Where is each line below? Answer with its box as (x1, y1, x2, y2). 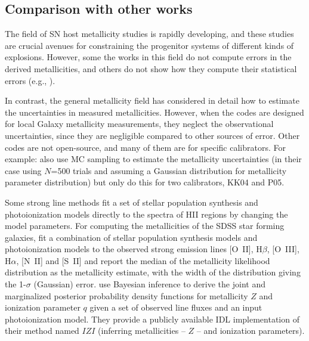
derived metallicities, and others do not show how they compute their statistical (5, 62, 297, 75)
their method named (5, 324, 79, 337)
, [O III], (267, 243, 299, 255)
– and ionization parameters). (196, 324, 305, 337)
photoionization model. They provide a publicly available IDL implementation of (5, 312, 299, 325)
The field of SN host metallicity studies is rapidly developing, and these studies (5, 27, 294, 40)
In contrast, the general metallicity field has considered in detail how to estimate (5, 94, 299, 107)
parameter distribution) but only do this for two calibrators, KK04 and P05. (5, 176, 285, 188)
